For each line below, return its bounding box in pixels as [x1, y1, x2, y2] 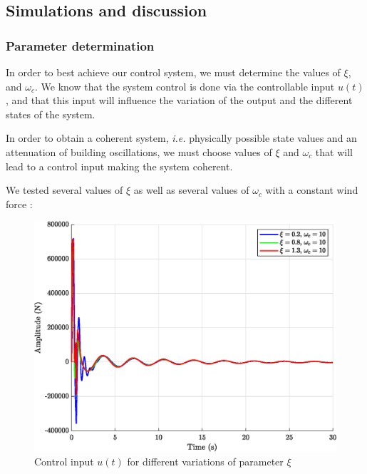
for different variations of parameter [127, 454, 284, 469]
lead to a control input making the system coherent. [6, 158, 233, 173]
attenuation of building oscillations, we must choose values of [6, 144, 272, 159]
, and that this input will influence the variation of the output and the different [6, 93, 353, 108]
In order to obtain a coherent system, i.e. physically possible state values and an [6, 130, 357, 145]
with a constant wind [265, 182, 358, 197]
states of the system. [6, 106, 95, 121]
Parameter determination [6, 36, 155, 54]
